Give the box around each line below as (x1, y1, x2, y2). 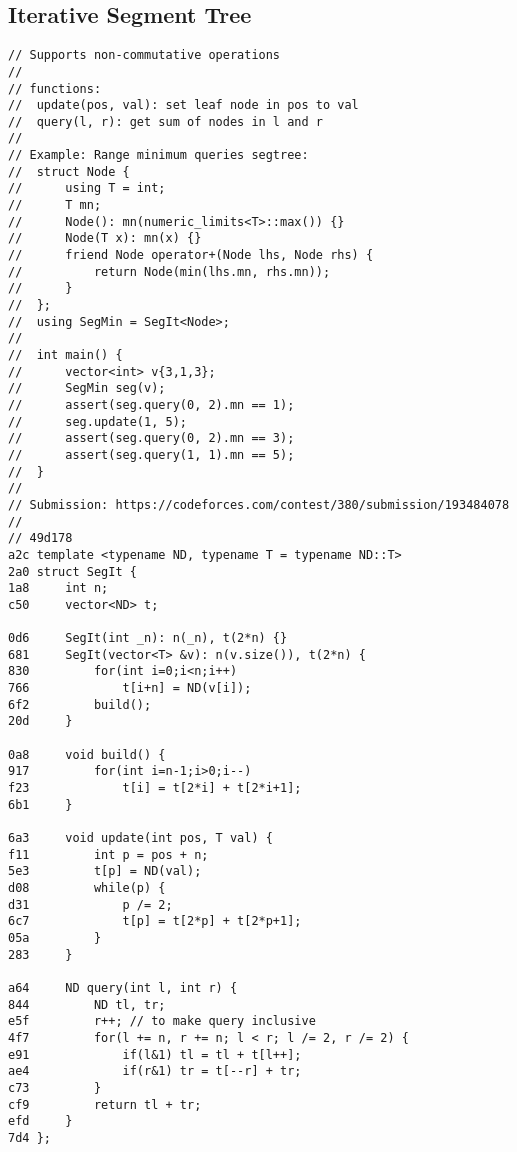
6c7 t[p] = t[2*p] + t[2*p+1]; (8, 914, 302, 929)
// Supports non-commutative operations (8, 48, 281, 63)
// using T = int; (8, 181, 166, 196)
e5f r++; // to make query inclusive (8, 1014, 316, 1029)
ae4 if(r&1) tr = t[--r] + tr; (8, 1064, 302, 1079)
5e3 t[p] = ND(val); (8, 864, 202, 879)
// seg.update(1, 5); (8, 414, 187, 429)
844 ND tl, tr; (8, 997, 166, 1012)
